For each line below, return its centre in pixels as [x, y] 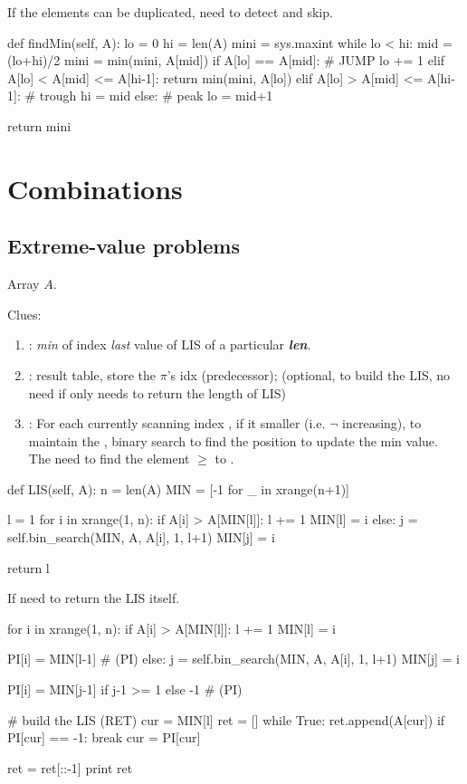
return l [29, 567]
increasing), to [382, 423]
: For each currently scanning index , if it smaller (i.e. [177, 423]
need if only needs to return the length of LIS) [157, 392]
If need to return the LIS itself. [94, 598]
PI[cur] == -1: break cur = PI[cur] [104, 737]
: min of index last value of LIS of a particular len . [170, 344]
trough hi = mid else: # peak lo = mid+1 [156, 96]
